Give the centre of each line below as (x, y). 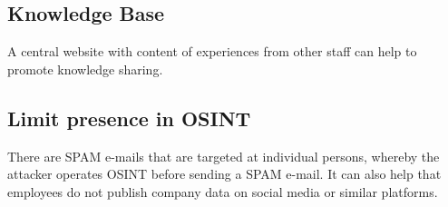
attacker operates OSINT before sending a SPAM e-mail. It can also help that (224, 174)
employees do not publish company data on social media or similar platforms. (223, 191)
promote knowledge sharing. (85, 69)
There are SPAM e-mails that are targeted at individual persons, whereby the (224, 156)
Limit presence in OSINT (129, 118)
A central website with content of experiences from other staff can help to (212, 51)
